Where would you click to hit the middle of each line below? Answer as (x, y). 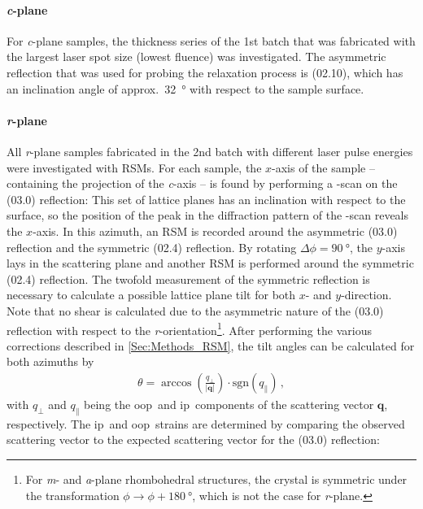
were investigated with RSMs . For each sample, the (134, 167)
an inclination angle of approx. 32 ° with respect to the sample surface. (185, 88)
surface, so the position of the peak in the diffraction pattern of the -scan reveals (208, 215)
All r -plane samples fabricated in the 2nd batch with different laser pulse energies (210, 151)
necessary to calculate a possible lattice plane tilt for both (151, 295)
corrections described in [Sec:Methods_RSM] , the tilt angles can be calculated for (211, 345)
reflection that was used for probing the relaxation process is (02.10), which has (205, 72)
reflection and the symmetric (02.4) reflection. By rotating (152, 247)
